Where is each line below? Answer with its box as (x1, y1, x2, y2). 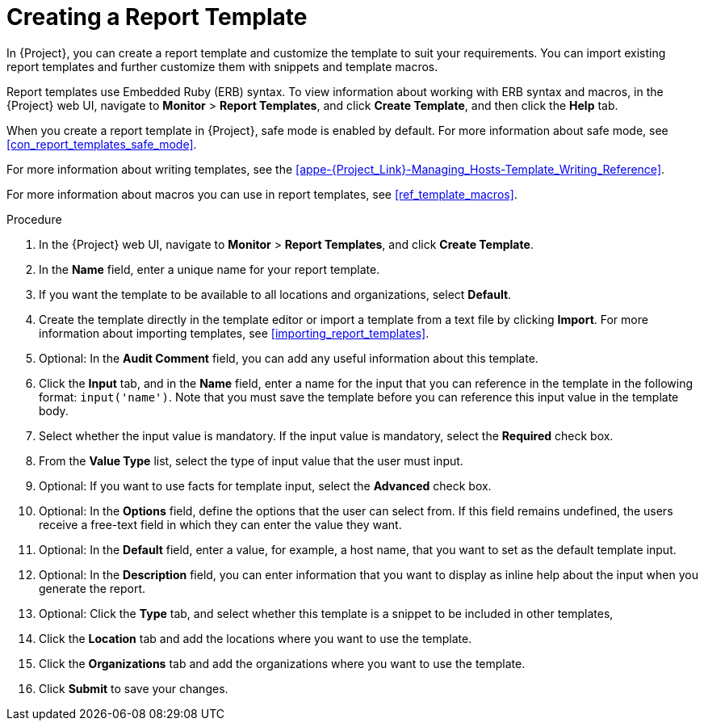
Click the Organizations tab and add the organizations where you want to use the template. (39, 656, 526, 670)
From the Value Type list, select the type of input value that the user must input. (39, 453, 463, 468)
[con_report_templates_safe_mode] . (6, 137, 197, 151)
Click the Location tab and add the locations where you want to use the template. (39, 631, 472, 645)
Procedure (6, 212, 62, 226)
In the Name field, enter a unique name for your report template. (39, 262, 380, 276)
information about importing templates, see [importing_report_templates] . (39, 326, 430, 340)
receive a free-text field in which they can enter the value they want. (39, 517, 402, 532)
